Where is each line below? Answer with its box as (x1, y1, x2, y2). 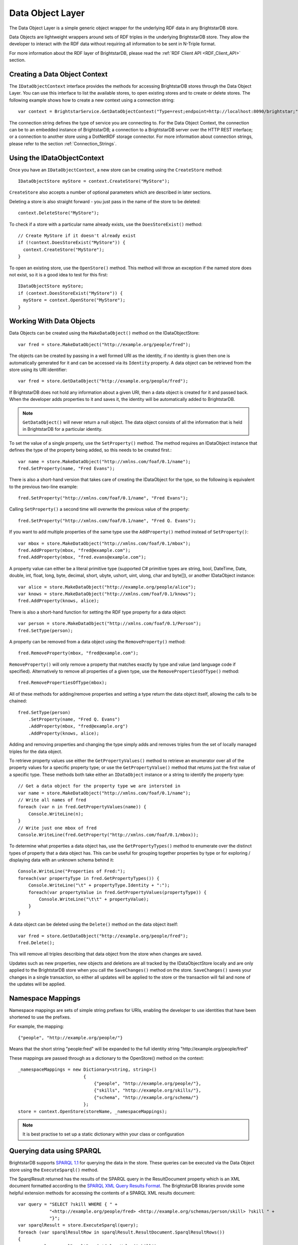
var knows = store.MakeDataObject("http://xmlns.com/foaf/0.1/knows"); (18, 591, 196, 597)
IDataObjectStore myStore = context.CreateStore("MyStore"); (18, 178, 170, 184)
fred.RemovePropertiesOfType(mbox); (18, 680, 107, 686)
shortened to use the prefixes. (9, 1014, 71, 1020)
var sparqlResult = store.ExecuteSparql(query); (18, 1223, 139, 1228)
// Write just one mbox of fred (18, 825, 97, 831)
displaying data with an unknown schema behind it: (9, 857, 114, 863)
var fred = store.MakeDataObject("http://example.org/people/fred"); (18, 342, 191, 347)
